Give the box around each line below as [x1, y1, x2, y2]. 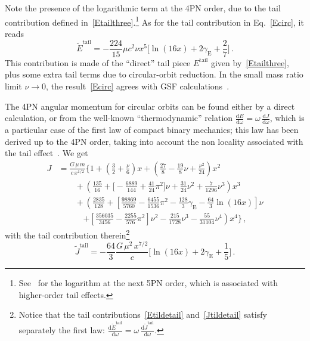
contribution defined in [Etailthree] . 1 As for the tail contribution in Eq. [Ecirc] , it [5, 14, 304, 28]
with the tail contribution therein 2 [5, 227, 130, 241]
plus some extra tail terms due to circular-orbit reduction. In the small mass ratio [5, 68, 303, 80]
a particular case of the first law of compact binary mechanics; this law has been [5, 123, 299, 135]
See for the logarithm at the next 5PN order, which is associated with [18, 277, 278, 289]
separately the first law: [18, 323, 105, 336]
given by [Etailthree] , [210, 56, 289, 69]
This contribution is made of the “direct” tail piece [5, 56, 191, 69]
